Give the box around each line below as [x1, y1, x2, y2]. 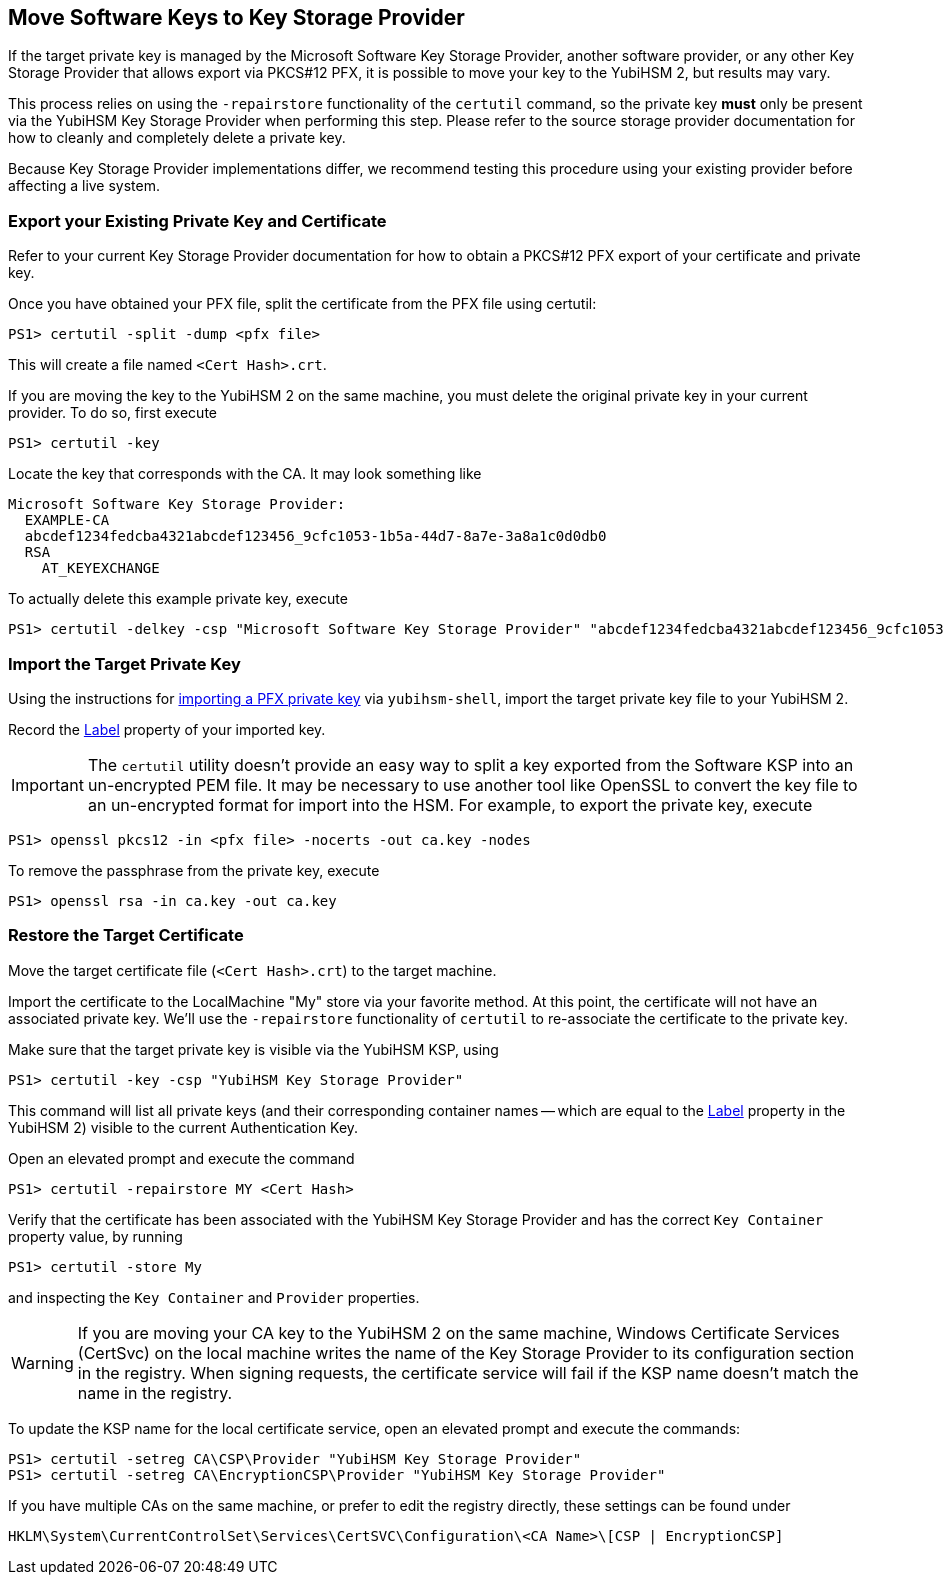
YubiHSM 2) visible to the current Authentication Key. [8, 1118, 359, 1136]
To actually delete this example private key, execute [8, 590, 348, 608]
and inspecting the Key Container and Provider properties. [8, 1288, 420, 1306]
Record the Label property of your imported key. [8, 720, 326, 738]
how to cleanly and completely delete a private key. [8, 129, 346, 147]
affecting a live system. [8, 177, 161, 195]
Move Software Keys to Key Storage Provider [8, 5, 465, 30]
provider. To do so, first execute [8, 404, 217, 422]
